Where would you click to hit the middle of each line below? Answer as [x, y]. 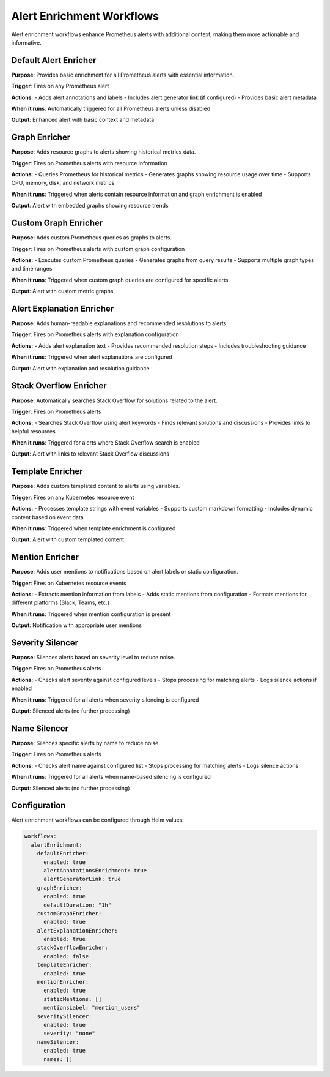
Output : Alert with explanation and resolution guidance [80, 368]
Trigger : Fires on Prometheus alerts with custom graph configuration [98, 249]
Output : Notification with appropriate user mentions [76, 625]
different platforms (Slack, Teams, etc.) [61, 602]
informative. [27, 42]
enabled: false [66, 956]
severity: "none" [70, 1034]
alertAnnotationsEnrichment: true [95, 870]
